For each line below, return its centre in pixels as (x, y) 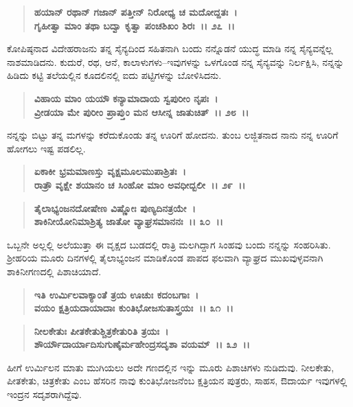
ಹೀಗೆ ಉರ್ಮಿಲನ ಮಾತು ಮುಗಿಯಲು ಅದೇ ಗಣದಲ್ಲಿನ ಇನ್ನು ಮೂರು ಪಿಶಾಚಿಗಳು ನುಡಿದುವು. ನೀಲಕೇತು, (171, 367)
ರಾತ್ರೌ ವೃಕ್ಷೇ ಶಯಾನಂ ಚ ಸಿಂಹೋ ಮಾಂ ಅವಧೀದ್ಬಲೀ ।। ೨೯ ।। (140, 184)
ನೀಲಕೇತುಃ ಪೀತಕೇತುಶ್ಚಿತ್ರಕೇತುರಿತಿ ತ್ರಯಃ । (101, 330)
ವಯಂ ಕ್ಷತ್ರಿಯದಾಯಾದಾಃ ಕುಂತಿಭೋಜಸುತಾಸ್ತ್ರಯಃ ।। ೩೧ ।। (134, 308)
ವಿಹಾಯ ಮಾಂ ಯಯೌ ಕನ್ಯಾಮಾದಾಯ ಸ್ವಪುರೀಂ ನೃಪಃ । (126, 98)
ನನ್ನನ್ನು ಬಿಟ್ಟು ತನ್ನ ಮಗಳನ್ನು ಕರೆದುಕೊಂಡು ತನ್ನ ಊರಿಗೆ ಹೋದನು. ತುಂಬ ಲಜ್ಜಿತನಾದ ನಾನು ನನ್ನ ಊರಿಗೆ (173, 135)
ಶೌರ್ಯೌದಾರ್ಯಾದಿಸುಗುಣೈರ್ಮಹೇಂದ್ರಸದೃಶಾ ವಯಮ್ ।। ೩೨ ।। (142, 344)
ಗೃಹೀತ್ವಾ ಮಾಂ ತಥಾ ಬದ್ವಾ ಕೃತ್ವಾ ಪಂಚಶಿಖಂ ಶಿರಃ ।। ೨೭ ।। (134, 25)
